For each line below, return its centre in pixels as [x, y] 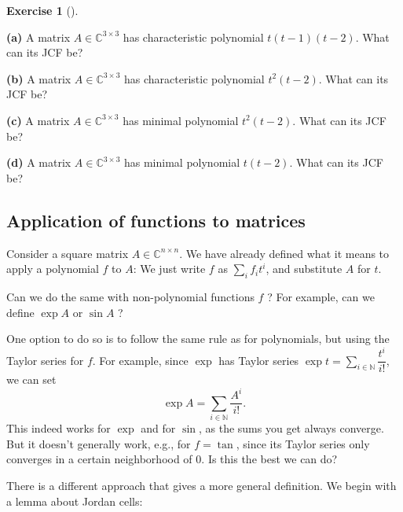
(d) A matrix [39, 162]
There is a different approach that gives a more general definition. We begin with [201, 485]
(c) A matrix [38, 120]
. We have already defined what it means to [284, 253]
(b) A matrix [39, 78]
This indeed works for [59, 428]
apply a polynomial [53, 269]
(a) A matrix [38, 37]
